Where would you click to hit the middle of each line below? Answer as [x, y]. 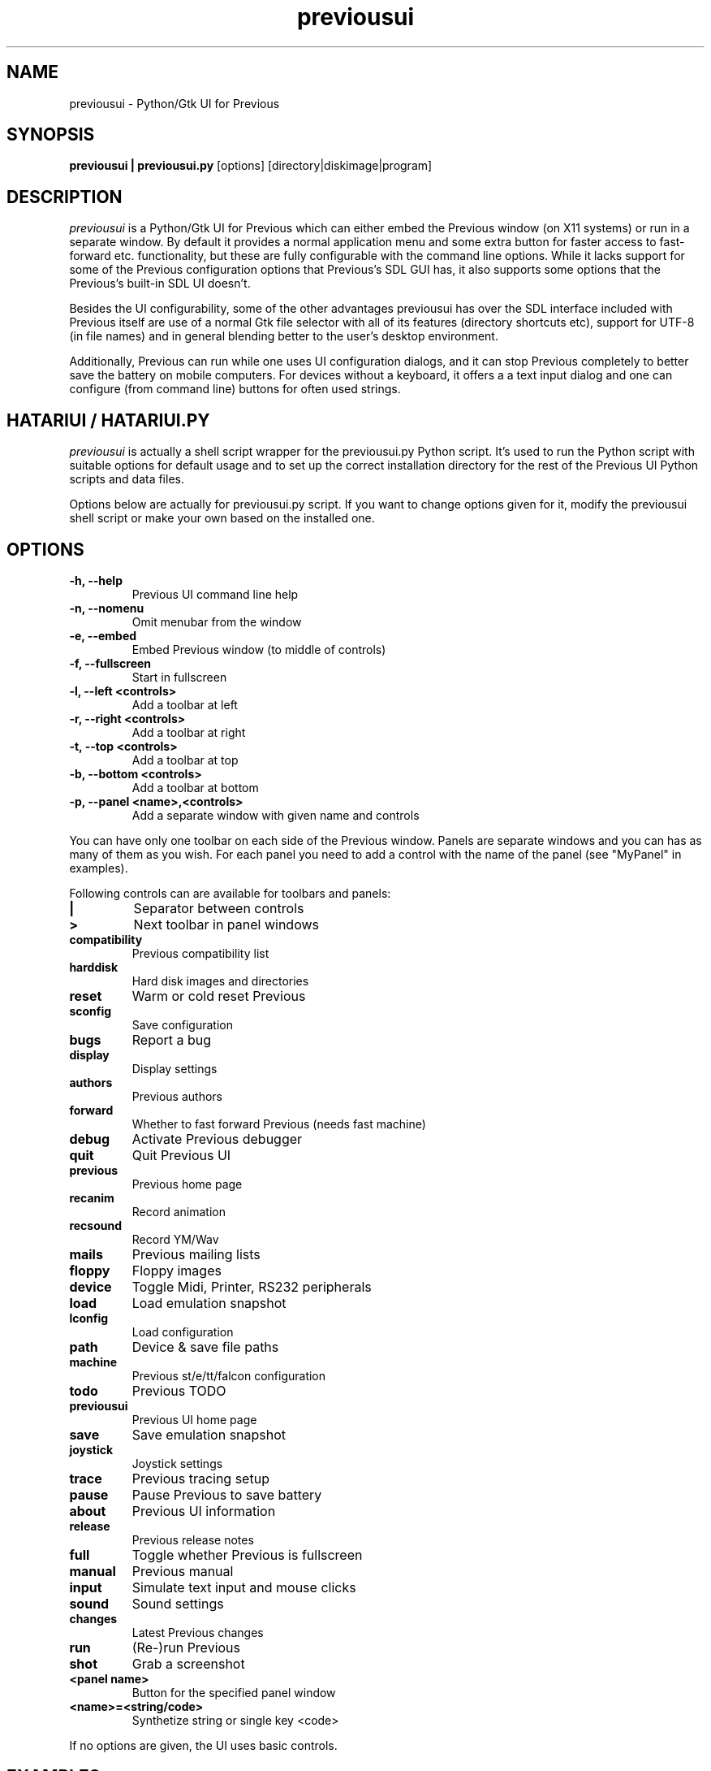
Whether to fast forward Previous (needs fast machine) [279, 1124]
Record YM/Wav [175, 1239]
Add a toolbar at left [185, 704]
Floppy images [177, 1270]
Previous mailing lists [196, 1254]
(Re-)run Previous [186, 1647]
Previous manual [183, 1571]
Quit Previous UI [181, 1155]
